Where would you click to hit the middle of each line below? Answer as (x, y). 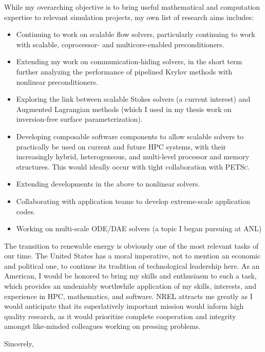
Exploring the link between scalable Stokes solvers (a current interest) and (133, 99)
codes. (26, 211)
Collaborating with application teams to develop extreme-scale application (133, 201)
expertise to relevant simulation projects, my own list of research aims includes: (129, 17)
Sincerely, (19, 344)
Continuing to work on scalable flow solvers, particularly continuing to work (136, 34)
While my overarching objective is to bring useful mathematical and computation (132, 7)
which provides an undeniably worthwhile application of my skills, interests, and (130, 286)
